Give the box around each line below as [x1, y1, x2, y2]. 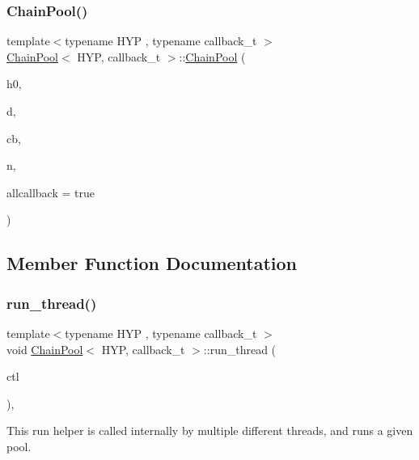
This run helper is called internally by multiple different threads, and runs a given [6, 422, 413, 439]
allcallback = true [6, 184, 95, 200]
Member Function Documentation [6, 251, 298, 276]
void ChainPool [6, 340, 83, 357]
